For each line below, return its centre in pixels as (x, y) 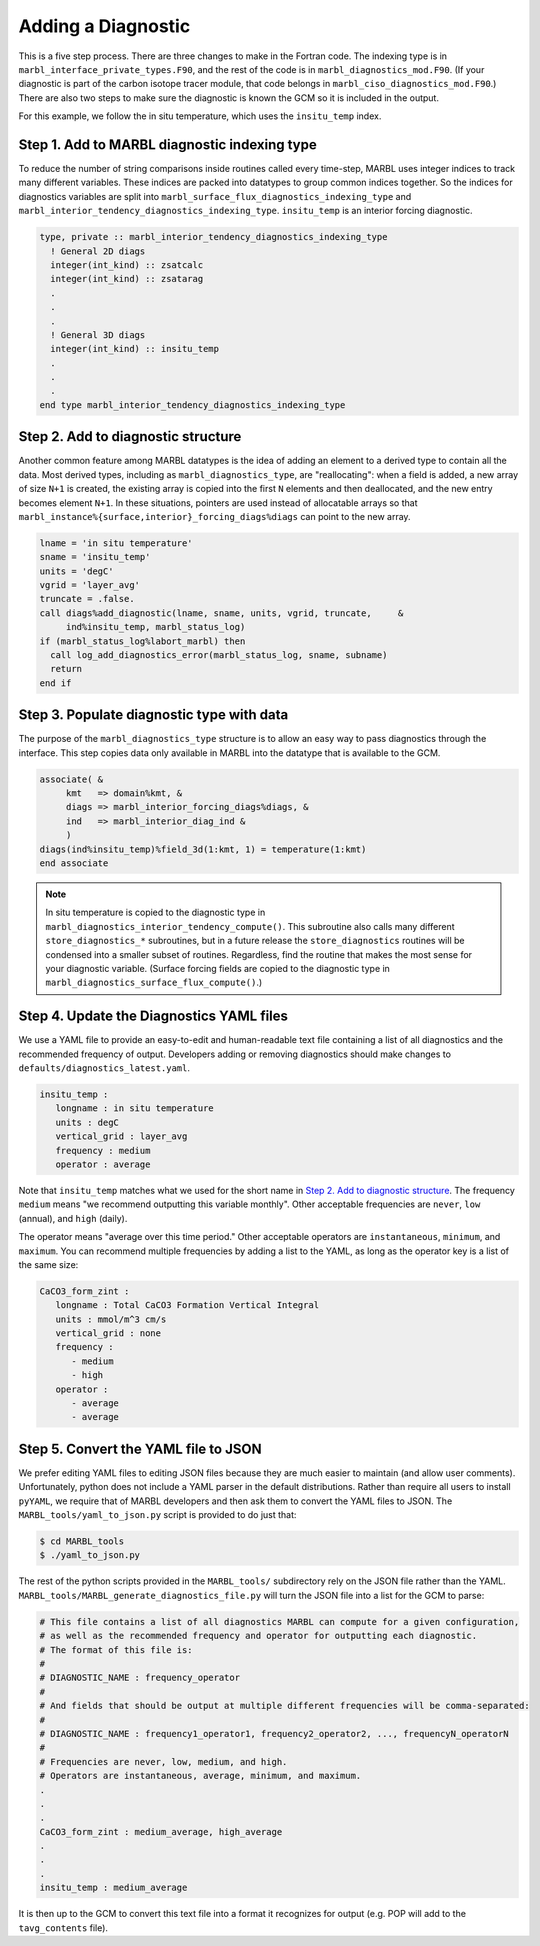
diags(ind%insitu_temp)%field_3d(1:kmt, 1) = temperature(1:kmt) (203, 849)
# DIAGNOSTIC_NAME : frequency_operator (139, 1678)
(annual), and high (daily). (73, 1218)
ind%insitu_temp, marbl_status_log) (155, 627)
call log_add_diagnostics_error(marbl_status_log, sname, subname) (219, 655)
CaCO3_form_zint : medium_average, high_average (161, 1831)
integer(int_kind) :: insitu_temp (135, 349)
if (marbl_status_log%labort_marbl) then (142, 641)
